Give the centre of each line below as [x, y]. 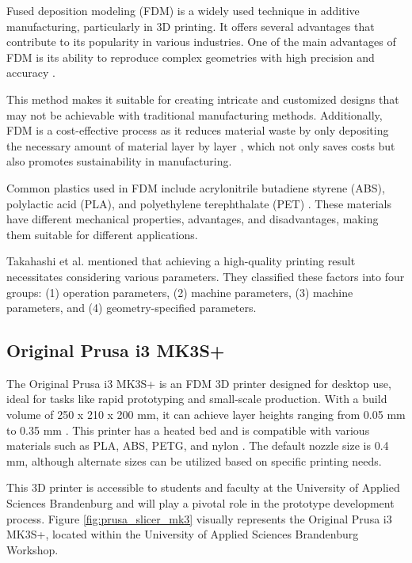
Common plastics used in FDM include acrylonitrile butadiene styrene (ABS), [196, 187]
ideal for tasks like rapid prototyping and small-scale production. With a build [197, 399]
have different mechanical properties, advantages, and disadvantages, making [193, 219]
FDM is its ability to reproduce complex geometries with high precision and [191, 57]
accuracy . [31, 72]
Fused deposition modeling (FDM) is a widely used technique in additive [183, 10]
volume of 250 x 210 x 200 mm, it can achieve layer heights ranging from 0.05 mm [206, 415]
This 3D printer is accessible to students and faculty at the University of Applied [203, 487]
